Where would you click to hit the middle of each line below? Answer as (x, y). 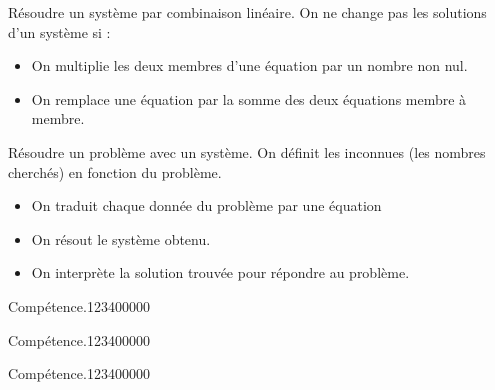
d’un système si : (59, 31)
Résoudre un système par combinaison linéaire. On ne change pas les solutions (247, 12)
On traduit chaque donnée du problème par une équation (206, 205)
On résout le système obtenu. (121, 238)
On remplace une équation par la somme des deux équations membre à (249, 98)
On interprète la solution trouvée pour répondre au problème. (220, 272)
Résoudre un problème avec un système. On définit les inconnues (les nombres (247, 151)
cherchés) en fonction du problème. (115, 171)
